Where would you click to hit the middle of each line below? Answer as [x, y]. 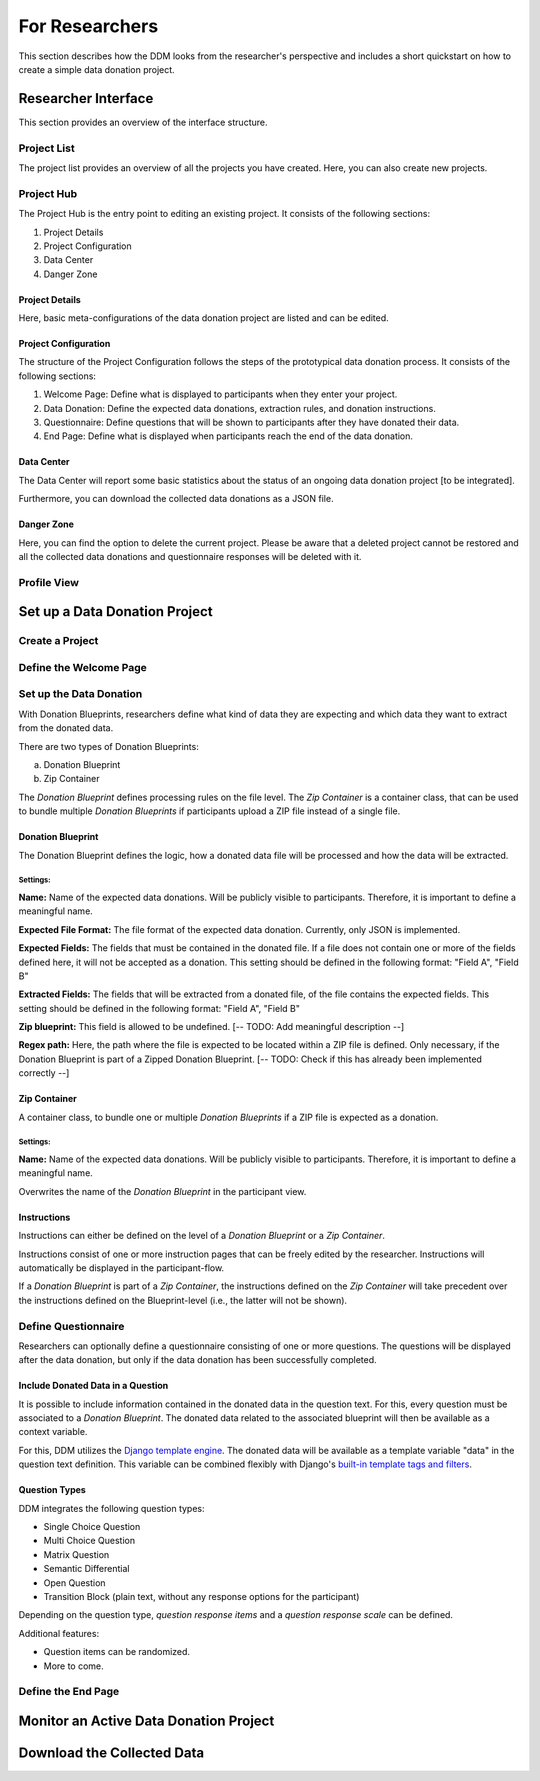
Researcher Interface [86, 98]
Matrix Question [76, 1554]
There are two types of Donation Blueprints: [108, 746]
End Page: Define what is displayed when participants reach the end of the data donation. [228, 436]
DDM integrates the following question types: [111, 1508]
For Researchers [88, 26]
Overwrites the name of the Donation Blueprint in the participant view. [162, 1191]
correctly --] [44, 1073]
